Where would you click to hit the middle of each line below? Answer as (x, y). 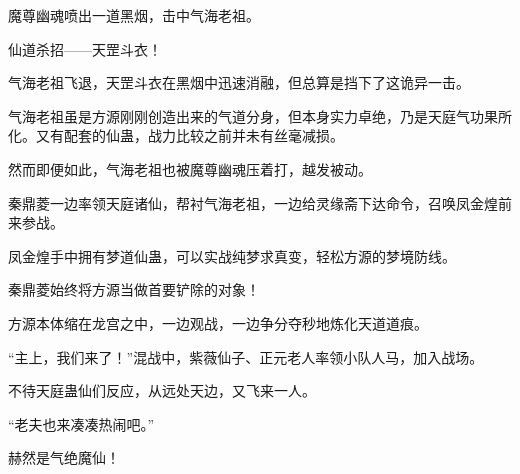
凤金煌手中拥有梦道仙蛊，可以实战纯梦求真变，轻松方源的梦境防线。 (232, 255)
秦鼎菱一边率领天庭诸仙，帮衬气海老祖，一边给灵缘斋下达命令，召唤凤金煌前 (260, 202)
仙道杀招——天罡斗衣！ (85, 48)
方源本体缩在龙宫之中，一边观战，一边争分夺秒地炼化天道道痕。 (218, 322)
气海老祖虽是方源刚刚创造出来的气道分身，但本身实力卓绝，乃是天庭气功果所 (260, 115)
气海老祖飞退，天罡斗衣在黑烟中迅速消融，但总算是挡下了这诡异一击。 (239, 82)
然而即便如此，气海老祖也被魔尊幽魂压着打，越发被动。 (190, 168)
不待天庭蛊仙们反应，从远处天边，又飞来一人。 (162, 390)
